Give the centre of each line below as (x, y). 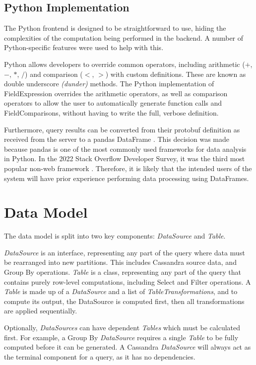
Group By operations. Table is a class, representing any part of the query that (123, 272)
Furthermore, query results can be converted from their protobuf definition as (122, 129)
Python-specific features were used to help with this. (84, 47)
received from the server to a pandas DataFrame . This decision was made (117, 139)
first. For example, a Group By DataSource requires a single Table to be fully (121, 337)
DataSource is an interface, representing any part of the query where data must (125, 252)
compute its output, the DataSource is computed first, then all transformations (124, 301)
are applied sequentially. (41, 311)
